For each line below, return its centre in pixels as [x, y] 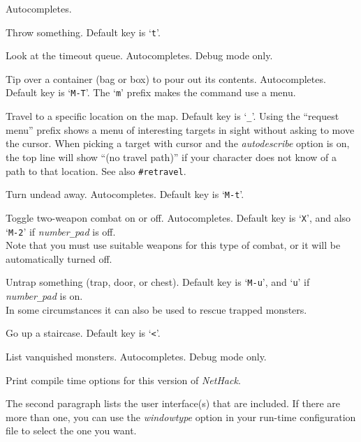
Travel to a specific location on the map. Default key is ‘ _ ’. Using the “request [172, 116]
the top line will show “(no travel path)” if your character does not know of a [171, 157]
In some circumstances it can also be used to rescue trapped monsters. [156, 309]
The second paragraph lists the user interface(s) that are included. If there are [173, 403]
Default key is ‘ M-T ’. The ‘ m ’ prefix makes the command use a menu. [151, 92]
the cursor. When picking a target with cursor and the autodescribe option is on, [178, 143]
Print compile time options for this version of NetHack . [123, 380]
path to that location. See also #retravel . [96, 170]
